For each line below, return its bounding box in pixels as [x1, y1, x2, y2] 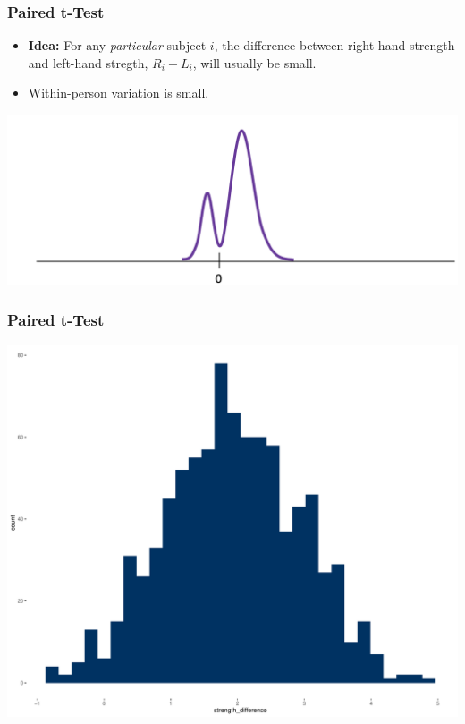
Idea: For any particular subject [28, 36, 207, 55]
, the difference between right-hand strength [214, 36, 455, 55]
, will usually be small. [192, 53, 317, 72]
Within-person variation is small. [28, 83, 209, 102]
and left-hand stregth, [28, 53, 148, 72]
